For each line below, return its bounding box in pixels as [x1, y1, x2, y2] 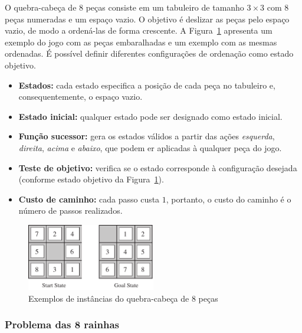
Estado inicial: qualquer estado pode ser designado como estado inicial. [18, 110, 283, 122]
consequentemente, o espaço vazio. [18, 90, 143, 103]
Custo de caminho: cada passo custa [18, 192, 160, 205]
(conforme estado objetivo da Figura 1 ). [18, 173, 164, 185]
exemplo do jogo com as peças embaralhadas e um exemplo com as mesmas [5, 35, 277, 48]
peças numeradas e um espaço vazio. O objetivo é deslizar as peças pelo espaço [5, 12, 290, 25]
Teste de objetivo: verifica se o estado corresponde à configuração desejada [18, 161, 297, 174]
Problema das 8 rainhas [5, 317, 119, 332]
